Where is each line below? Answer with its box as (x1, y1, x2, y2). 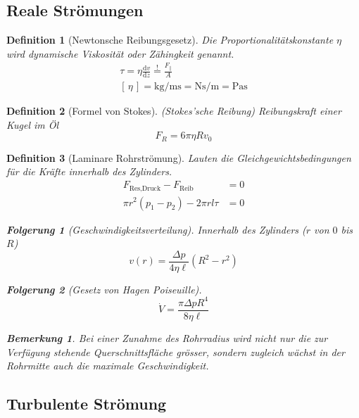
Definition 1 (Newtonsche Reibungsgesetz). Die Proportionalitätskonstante (6, 32, 334, 47)
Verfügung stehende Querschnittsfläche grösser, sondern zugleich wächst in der (6, 344, 345, 359)
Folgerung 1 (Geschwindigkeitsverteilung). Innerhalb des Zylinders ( (6, 222, 306, 236)
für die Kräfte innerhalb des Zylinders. (6, 164, 172, 179)
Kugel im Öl (6, 117, 59, 132)
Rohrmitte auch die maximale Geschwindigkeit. (6, 358, 209, 373)
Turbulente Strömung (6, 393, 167, 414)
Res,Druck (129, 184, 161, 192)
